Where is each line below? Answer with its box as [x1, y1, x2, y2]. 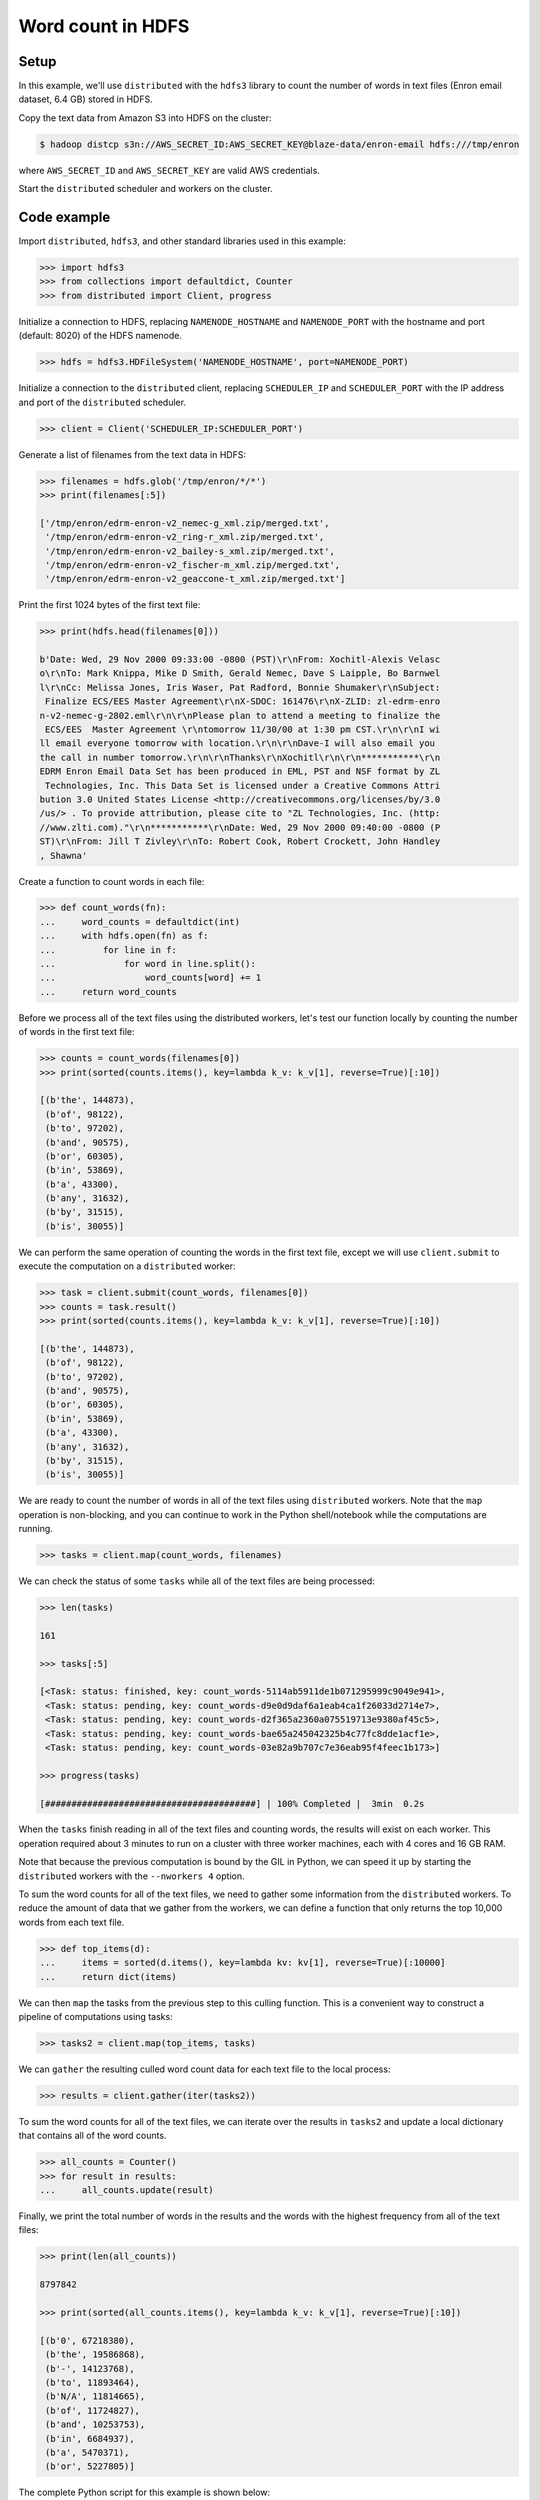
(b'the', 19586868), [45, 2349, 146, 2360]
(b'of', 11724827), [45, 2405, 140, 2416]
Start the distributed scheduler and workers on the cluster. [18, 183, 274, 195]
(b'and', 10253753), [45, 2419, 146, 2430]
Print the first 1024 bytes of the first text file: [18, 599, 201, 611]
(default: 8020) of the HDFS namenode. [18, 330, 182, 342]
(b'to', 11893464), [45, 2376, 140, 2388]
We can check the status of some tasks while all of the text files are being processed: [18, 1575, 375, 1587]
